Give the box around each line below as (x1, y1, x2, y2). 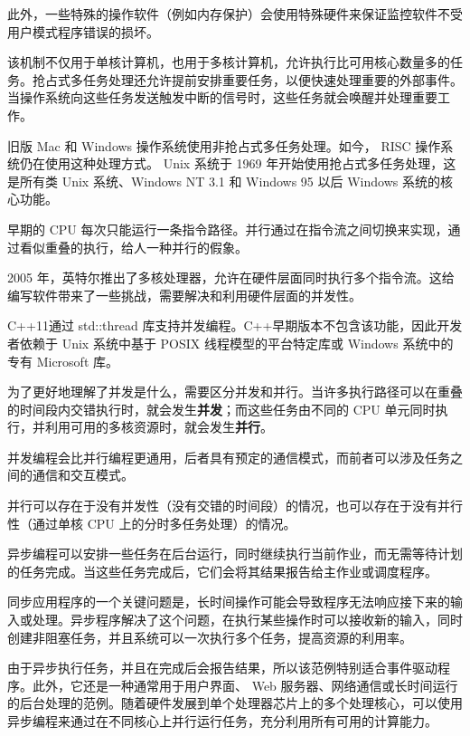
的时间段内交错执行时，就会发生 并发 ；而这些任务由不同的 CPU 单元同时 (7, 399, 436, 418)
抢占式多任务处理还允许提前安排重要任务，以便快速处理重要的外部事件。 (32, 70, 463, 89)
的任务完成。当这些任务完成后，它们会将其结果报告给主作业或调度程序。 (7, 561, 437, 580)
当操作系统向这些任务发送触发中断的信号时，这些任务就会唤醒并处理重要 (7, 88, 437, 107)
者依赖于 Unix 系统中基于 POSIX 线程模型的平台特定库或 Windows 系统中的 (7, 333, 454, 352)
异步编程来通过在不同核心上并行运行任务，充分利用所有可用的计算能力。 (7, 712, 437, 730)
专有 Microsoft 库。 (7, 351, 119, 370)
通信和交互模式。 (32, 465, 134, 484)
